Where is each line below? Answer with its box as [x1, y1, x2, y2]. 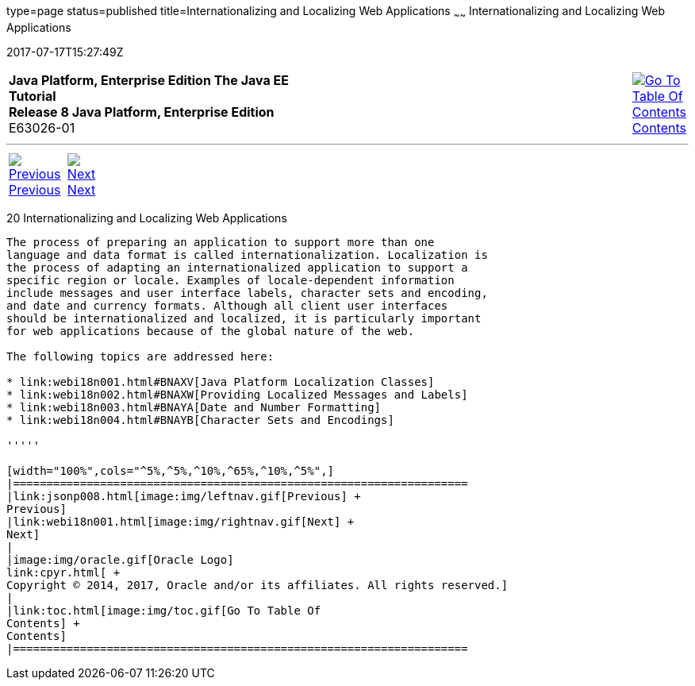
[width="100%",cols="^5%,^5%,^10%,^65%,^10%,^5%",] [6, 464, 335, 477]
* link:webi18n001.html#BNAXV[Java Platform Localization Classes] [6, 375, 435, 388]
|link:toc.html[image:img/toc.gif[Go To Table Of [6, 603, 321, 617]
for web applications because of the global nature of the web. [6, 324, 415, 337]
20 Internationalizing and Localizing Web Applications [6, 210, 287, 225]
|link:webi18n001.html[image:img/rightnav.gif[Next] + [6, 514, 355, 528]
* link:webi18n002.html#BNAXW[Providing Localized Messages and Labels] [6, 387, 468, 401]
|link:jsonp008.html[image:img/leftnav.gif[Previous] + [6, 489, 361, 503]
